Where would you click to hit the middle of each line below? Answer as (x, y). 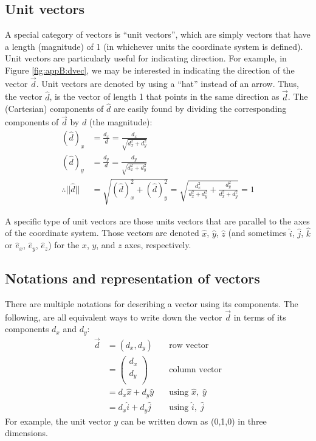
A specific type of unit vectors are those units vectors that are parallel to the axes (157, 220)
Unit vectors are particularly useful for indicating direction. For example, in (146, 58)
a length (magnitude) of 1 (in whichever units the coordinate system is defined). (154, 46)
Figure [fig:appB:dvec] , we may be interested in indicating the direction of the (150, 70)
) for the (64, 245)
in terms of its (260, 317)
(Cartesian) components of (54, 109)
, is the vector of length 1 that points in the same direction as (164, 96)
